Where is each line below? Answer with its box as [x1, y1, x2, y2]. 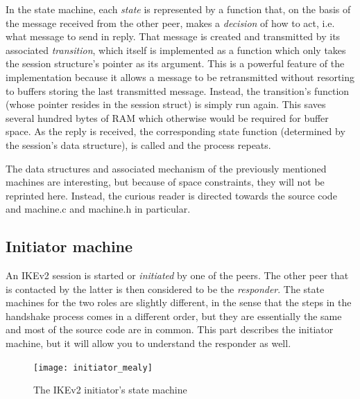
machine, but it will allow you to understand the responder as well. [6, 336, 291, 351]
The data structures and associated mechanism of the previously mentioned [6, 161, 327, 175]
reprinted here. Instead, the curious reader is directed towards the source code [6, 188, 337, 202]
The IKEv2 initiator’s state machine [33, 382, 187, 397]
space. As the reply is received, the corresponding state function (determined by [6, 124, 345, 139]
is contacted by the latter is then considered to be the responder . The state [6, 281, 325, 296]
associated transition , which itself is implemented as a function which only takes [6, 42, 346, 57]
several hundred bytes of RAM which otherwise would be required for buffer [6, 110, 329, 125]
